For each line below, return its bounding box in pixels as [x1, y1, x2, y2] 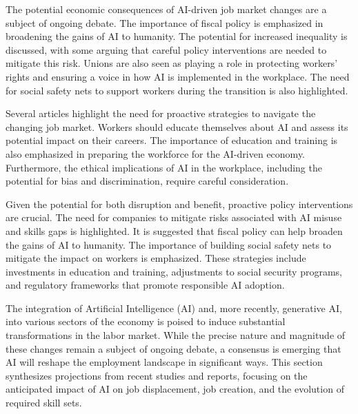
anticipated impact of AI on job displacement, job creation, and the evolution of [6, 382, 344, 396]
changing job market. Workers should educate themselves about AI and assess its [6, 119, 348, 134]
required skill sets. [6, 395, 82, 410]
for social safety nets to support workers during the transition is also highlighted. [6, 83, 348, 97]
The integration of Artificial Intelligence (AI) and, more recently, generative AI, [6, 300, 342, 315]
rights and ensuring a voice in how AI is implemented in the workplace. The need [6, 69, 350, 83]
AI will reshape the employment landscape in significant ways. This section [6, 355, 323, 369]
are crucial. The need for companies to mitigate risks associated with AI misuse [6, 210, 342, 225]
